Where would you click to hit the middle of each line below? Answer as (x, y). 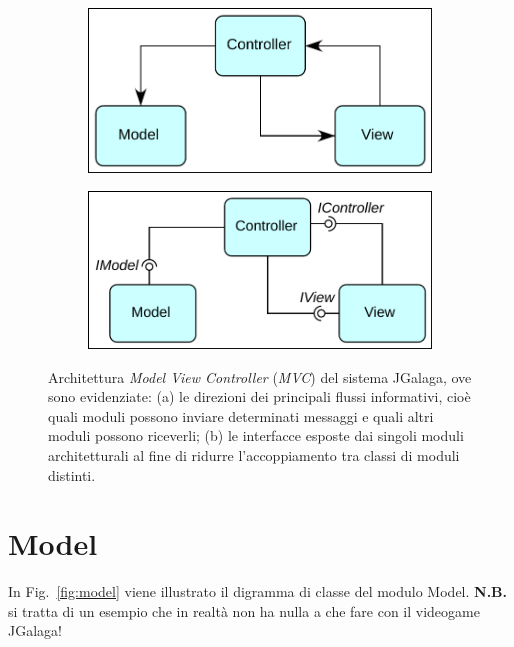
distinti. (72, 474)
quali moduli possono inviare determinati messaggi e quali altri (241, 415)
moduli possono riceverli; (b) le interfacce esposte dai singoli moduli (256, 435)
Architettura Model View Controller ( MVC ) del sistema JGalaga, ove (260, 376)
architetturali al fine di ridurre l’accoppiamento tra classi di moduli (254, 454)
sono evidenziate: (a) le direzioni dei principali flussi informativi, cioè (259, 396)
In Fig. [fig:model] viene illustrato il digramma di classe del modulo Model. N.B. (258, 591)
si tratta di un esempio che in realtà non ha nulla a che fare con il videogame (244, 610)
